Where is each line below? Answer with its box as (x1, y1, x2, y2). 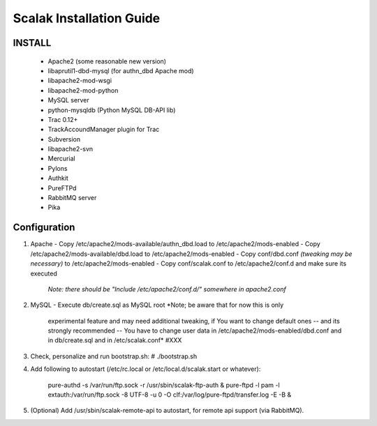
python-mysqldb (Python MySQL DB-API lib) (47, 105, 176, 114)
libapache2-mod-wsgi (47, 77, 112, 85)
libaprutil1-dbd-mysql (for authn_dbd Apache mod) (47, 66, 195, 75)
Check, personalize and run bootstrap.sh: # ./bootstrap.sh (30, 352, 198, 360)
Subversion (47, 135, 81, 143)
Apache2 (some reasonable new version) (47, 56, 167, 66)
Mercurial (47, 154, 76, 163)
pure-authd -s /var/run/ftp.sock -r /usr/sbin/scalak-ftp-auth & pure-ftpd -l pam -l (47, 381, 280, 389)
